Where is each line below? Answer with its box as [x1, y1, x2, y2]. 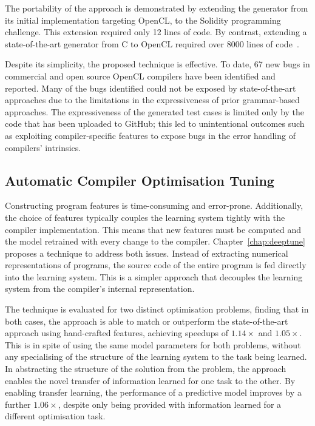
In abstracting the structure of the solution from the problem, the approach [5, 362, 286, 375]
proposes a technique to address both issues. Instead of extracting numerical [5, 246, 288, 259]
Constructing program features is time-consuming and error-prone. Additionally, [5, 199, 303, 212]
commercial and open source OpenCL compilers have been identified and [5, 69, 276, 82]
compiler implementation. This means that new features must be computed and [5, 223, 302, 235]
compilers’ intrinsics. [5, 141, 81, 154]
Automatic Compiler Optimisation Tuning [5, 171, 274, 189]
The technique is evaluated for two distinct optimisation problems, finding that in [5, 303, 309, 316]
